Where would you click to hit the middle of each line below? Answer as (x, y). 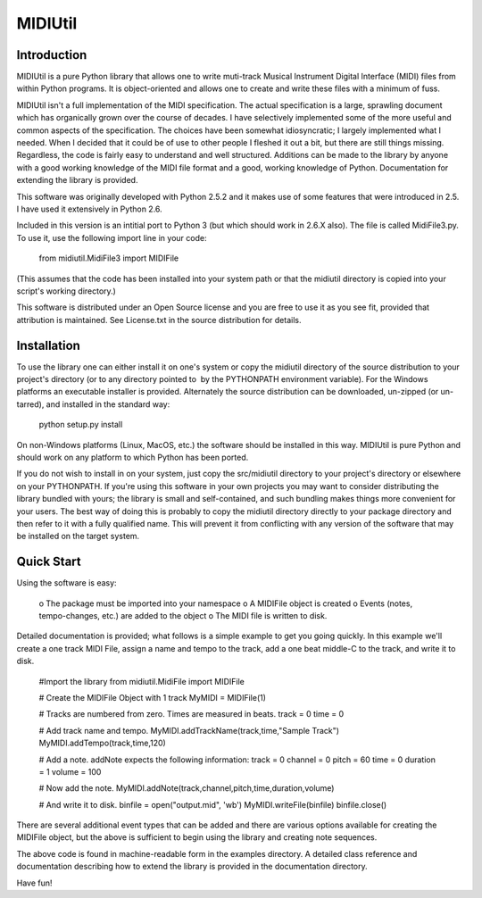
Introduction (52, 55)
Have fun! (34, 883)
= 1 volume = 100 (70, 771)
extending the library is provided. (77, 180)
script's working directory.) (66, 291)
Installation (48, 345)
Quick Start (49, 562)
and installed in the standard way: (108, 404)
